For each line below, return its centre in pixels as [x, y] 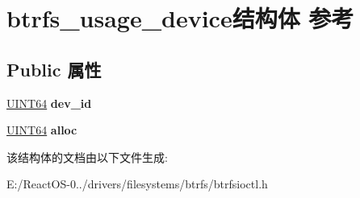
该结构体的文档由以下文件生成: [87, 157]
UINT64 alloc [42, 130]
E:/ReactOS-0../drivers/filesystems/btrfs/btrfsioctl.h [137, 184]
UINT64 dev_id [49, 103]
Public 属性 [54, 69]
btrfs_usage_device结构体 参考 [180, 18]
